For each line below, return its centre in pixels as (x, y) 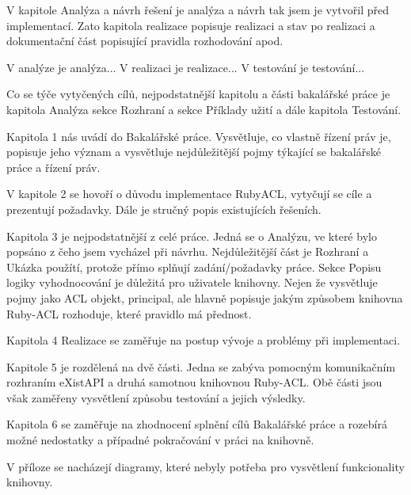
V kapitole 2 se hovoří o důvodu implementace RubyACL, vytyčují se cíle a (189, 194)
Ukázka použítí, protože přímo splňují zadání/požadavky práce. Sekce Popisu (194, 267)
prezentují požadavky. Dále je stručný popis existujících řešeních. (164, 209)
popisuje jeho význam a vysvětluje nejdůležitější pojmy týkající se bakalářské (194, 152)
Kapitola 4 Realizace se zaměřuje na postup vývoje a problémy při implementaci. (204, 340)
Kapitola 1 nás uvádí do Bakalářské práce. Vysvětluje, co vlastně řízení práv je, (199, 136)
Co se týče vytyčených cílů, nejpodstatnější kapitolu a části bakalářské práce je (198, 94)
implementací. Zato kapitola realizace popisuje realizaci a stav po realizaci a (191, 25)
